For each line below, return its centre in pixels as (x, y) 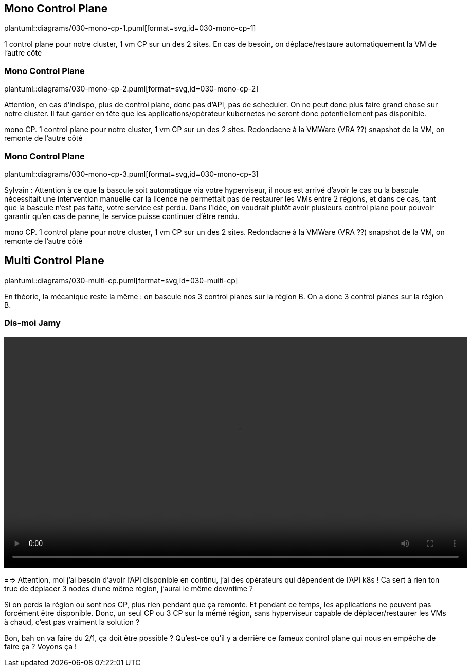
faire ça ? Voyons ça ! (40, 646)
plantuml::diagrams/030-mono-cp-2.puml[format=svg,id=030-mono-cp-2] (131, 89)
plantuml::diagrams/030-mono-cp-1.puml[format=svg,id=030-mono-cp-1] (130, 28)
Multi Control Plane (54, 261)
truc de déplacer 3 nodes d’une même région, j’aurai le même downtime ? (129, 588)
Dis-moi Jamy (32, 323)
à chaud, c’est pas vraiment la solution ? (72, 622)
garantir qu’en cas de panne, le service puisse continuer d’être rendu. (122, 216)
